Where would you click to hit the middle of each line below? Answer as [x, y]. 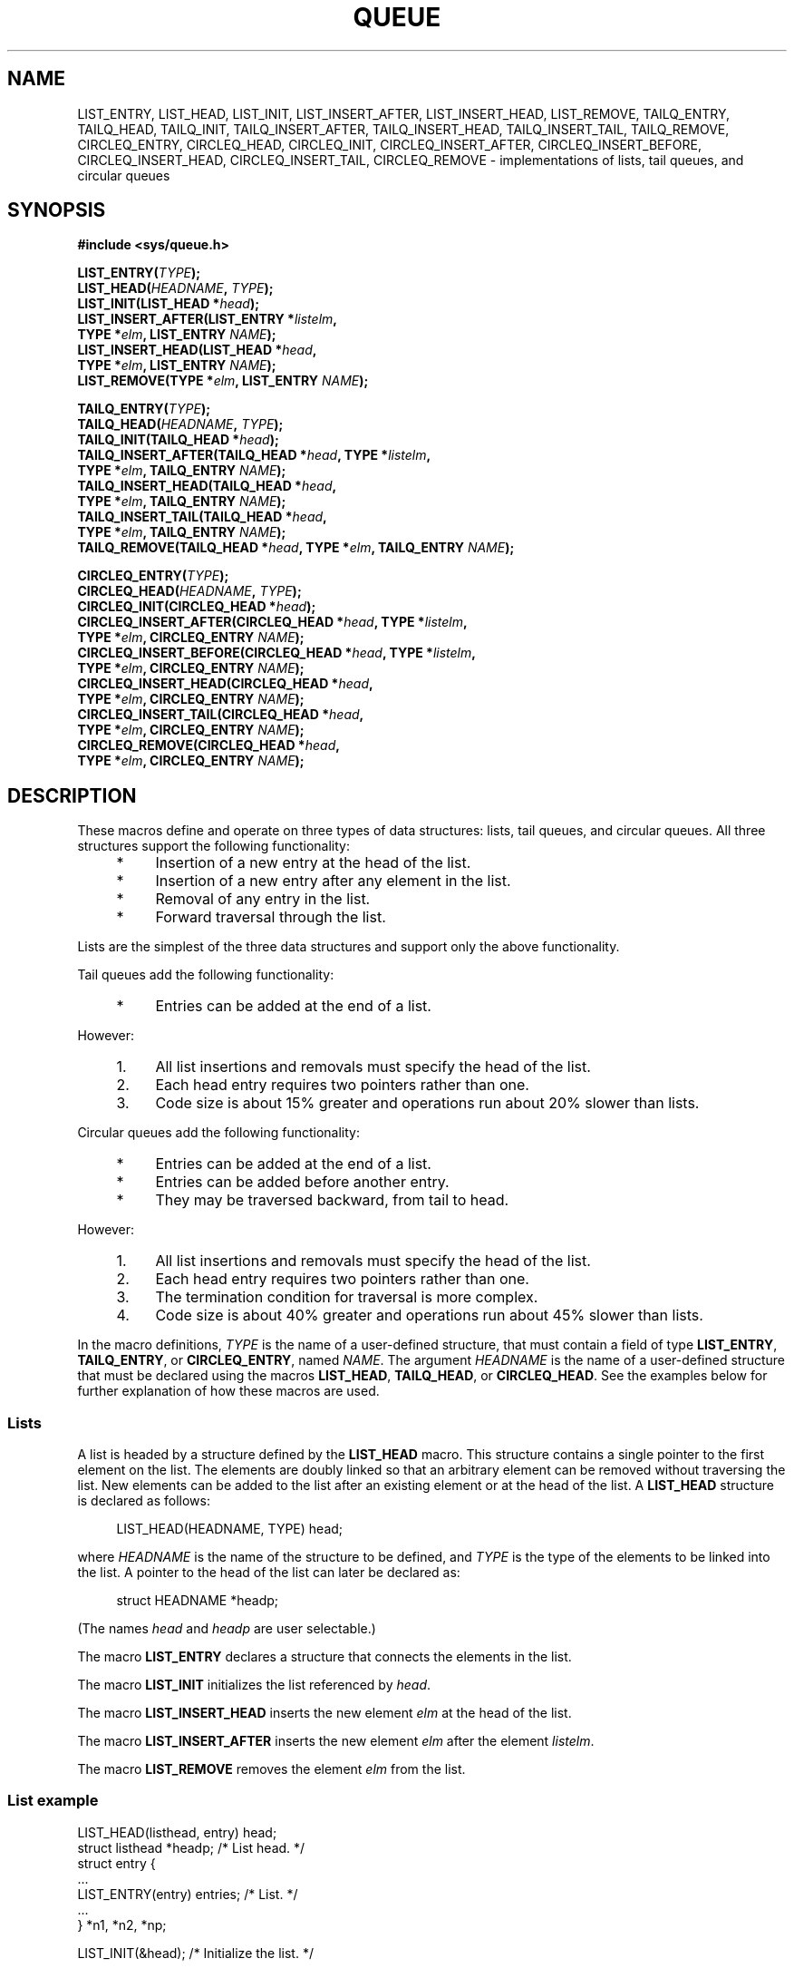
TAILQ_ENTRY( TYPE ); [144, 409]
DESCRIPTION [72, 795]
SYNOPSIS [57, 210]
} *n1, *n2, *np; [122, 1924]
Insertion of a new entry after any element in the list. [333, 881]
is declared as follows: [144, 1501]
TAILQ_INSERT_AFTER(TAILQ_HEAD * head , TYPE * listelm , [254, 455]
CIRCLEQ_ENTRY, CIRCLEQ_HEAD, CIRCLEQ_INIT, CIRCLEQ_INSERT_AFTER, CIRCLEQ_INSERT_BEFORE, [389, 144]
